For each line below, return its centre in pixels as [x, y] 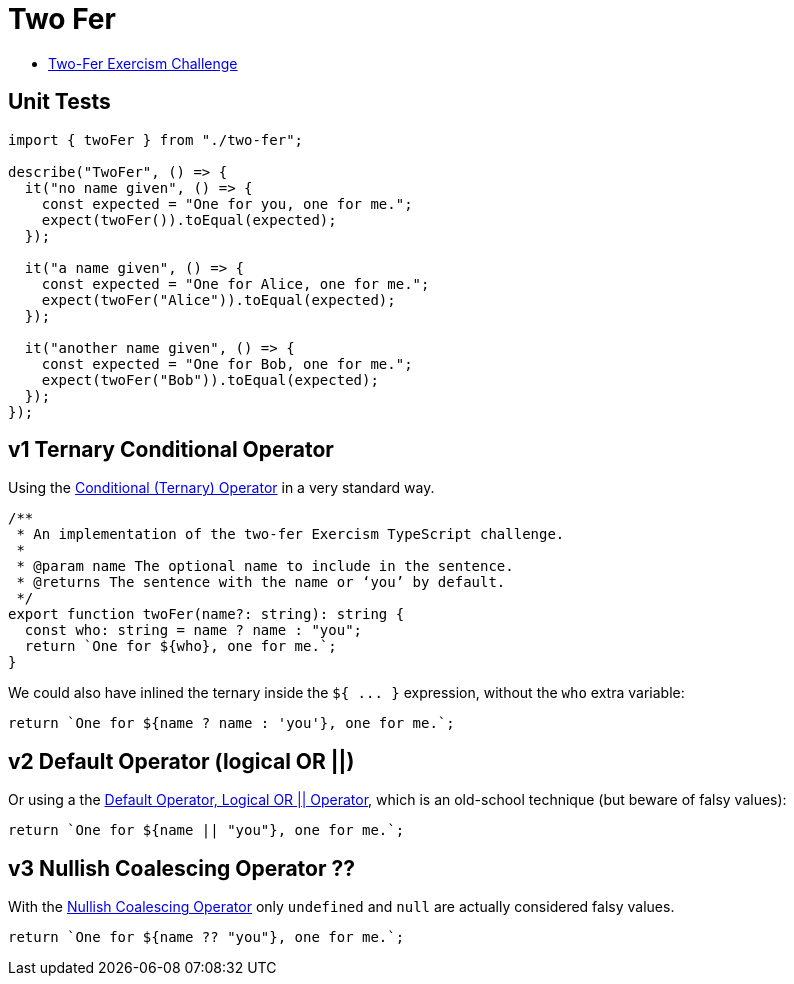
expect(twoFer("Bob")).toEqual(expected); [210, 379]
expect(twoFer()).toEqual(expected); [189, 219]
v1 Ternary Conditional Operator [171, 450]
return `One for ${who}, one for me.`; [180, 646]
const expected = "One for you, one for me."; [227, 203]
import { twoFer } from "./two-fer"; [156, 139]
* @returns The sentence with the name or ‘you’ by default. [261, 582]
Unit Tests [59, 102]
